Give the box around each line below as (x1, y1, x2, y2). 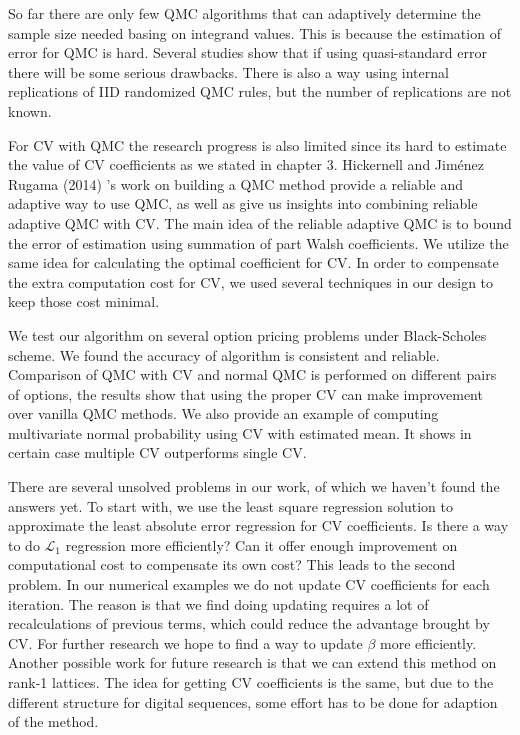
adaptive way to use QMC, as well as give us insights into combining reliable (8, 193, 478, 214)
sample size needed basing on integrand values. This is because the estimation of (8, 22, 501, 43)
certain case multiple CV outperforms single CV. (8, 442, 307, 463)
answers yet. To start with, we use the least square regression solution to (8, 495, 453, 516)
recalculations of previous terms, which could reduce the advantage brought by (8, 613, 490, 634)
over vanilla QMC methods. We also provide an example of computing (8, 403, 439, 424)
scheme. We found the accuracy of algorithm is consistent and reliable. (8, 344, 440, 365)
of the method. (8, 711, 99, 732)
